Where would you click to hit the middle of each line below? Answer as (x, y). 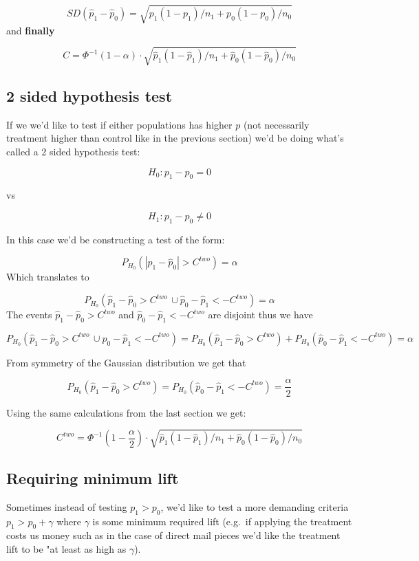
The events (29, 315)
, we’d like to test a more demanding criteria (255, 506)
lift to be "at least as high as (66, 549)
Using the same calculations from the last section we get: (126, 412)
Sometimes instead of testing (67, 506)
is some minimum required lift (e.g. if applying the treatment (222, 521)
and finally (31, 30)
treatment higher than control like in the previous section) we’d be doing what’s (175, 138)
